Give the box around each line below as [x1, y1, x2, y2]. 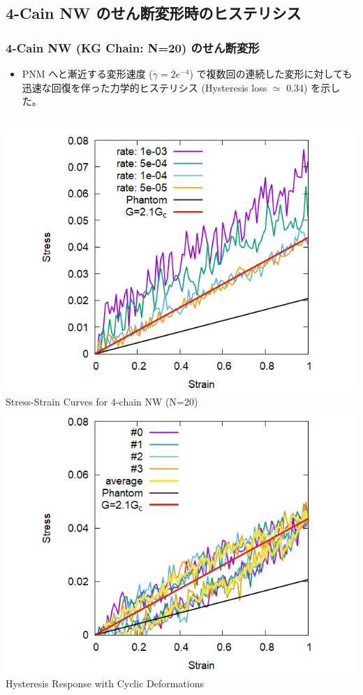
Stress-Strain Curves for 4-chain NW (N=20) [6, 394, 198, 409]
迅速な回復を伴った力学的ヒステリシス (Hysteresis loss [22, 80, 267, 94]
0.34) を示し [286, 80, 341, 94]
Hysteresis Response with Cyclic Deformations [6, 675, 205, 690]
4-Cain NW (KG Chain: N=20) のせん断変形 [6, 38, 260, 56]
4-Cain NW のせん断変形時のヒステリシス [6, 2, 302, 24]
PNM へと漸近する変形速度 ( [22, 66, 153, 80]
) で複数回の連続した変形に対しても [189, 66, 353, 80]
